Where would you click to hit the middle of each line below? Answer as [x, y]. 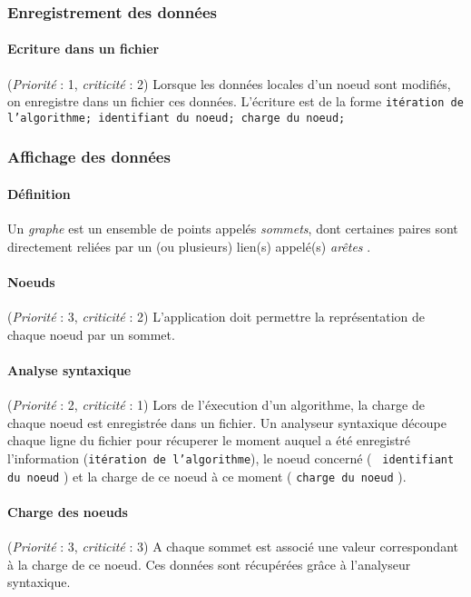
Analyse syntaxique [69, 369]
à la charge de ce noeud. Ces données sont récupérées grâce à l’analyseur [209, 564]
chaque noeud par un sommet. [91, 334]
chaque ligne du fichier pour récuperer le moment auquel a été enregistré [209, 440]
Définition [39, 193]
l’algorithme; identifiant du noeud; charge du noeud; [177, 118]
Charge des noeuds [68, 511]
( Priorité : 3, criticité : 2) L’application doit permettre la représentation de [216, 317]
